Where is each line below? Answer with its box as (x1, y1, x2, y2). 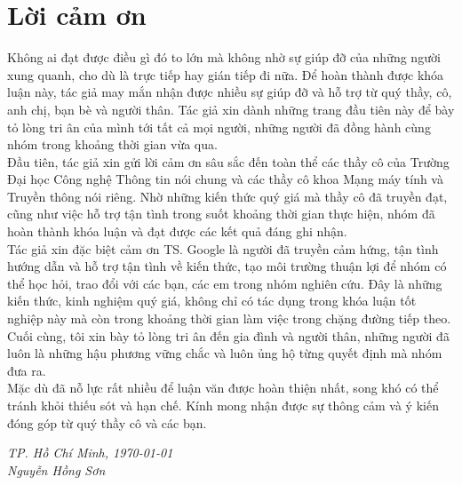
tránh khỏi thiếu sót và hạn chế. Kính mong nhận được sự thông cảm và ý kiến (7, 396, 439, 414)
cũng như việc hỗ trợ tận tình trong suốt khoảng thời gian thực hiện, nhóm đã (7, 204, 435, 223)
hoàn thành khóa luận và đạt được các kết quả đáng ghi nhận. (7, 222, 347, 241)
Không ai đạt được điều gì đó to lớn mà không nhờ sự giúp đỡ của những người (7, 48, 441, 67)
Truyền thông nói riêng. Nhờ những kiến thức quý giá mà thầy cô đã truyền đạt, (7, 187, 448, 205)
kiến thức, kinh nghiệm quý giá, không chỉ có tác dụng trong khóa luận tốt (7, 291, 417, 310)
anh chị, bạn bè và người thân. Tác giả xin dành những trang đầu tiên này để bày (7, 99, 455, 118)
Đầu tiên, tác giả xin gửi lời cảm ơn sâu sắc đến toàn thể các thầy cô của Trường (7, 152, 450, 171)
